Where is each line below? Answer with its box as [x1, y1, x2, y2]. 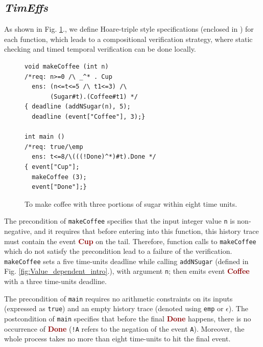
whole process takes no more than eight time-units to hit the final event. [4, 333, 231, 344]
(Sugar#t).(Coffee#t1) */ [50, 93, 138, 100]
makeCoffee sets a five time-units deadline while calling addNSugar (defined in [4, 255, 249, 266]
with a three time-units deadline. [4, 276, 107, 287]
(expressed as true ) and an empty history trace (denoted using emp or [4, 303, 224, 314]
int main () [25, 133, 65, 141]
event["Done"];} [32, 183, 87, 191]
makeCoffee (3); [32, 173, 87, 181]
